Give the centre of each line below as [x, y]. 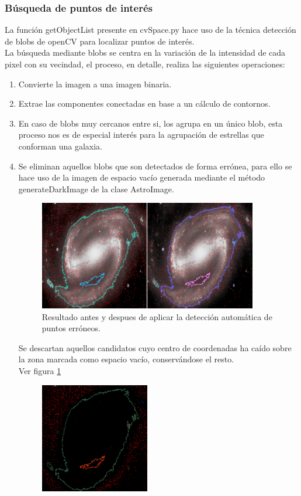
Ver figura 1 [40, 371]
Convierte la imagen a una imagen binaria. [95, 84]
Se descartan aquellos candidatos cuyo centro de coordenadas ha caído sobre [155, 347]
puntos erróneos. [71, 328]
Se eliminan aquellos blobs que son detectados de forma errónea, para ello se [155, 166]
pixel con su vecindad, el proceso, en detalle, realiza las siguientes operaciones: [145, 64]
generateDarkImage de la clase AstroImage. [96, 188]
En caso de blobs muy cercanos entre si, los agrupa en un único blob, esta [150, 123]
